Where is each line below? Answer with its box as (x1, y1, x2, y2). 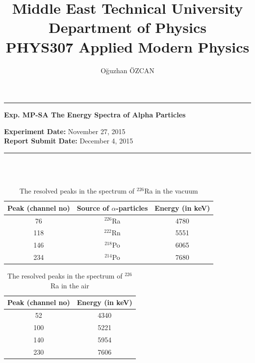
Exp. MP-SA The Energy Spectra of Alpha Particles (4, 110, 186, 120)
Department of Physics (49, 17, 206, 37)
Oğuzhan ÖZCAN (101, 65, 154, 75)
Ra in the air (50, 280, 89, 290)
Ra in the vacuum (144, 186, 198, 196)
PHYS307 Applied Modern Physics (5, 36, 250, 56)
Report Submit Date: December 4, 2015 (4, 136, 133, 146)
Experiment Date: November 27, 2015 (4, 126, 126, 136)
